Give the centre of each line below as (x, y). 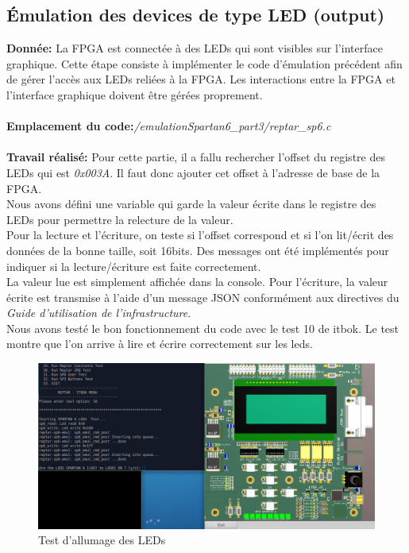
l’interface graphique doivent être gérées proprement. (135, 94)
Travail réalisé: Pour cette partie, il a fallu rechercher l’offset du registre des (196, 157)
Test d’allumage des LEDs (102, 540)
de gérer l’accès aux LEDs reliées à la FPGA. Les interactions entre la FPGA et (201, 79)
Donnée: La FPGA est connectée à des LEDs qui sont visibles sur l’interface (195, 48)
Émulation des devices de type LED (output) (196, 15)
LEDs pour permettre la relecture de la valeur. (120, 219)
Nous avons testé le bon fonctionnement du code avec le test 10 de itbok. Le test (203, 328)
